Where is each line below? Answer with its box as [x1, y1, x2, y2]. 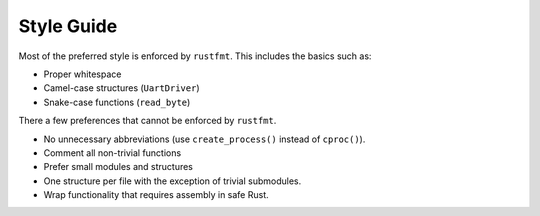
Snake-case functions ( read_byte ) [43, 96, 191, 108]
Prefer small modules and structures [43, 161, 194, 173]
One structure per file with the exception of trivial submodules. [43, 175, 302, 187]
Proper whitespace [43, 68, 122, 80]
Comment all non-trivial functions [43, 146, 182, 159]
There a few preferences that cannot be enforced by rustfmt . [18, 115, 277, 127]
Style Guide [18, 15, 118, 37]
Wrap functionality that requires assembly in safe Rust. [43, 189, 269, 201]
